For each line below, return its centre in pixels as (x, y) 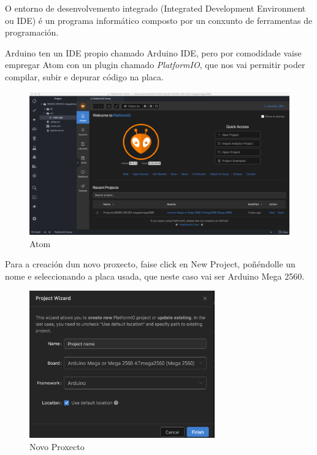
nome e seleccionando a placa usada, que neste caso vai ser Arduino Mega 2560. (155, 276)
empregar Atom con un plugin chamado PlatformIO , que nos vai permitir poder (155, 65)
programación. (32, 32)
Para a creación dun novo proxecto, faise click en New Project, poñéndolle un (150, 264)
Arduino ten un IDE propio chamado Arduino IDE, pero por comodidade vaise (153, 52)
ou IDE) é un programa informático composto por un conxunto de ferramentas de (159, 20)
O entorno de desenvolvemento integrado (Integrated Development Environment (155, 8)
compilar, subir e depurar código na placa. (84, 76)
